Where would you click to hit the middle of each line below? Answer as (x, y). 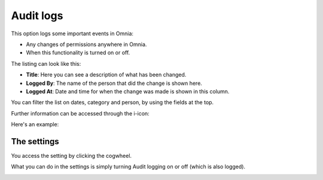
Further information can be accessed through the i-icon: (80, 113)
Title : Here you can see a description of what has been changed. (106, 75)
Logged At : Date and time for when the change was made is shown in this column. (128, 91)
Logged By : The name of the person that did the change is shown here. (114, 83)
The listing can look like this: (46, 63)
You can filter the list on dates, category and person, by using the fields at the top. (112, 102)
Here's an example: (35, 124)
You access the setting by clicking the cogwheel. (71, 155)
